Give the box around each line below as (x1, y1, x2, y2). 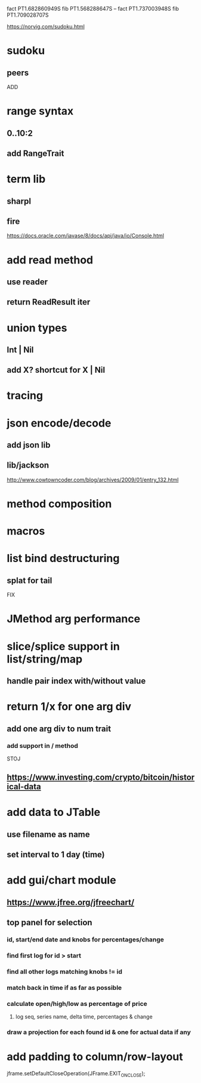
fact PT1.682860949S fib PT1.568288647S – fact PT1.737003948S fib (7, 5, 180, 12)
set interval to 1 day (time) (7, 849, 105, 860)
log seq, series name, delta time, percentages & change (15, 1013, 153, 1020)
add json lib (7, 440, 51, 450)
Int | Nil (7, 345, 34, 355)
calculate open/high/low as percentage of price (7, 999, 148, 1008)
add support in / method (7, 741, 78, 750)
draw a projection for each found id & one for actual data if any (7, 1028, 191, 1036)
